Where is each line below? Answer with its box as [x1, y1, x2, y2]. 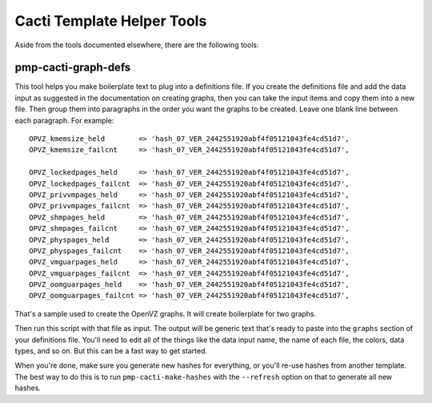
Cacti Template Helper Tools [14, 12, 207, 30]
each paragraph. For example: [14, 115, 114, 125]
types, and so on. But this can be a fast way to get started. [14, 346, 208, 356]
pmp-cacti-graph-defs [14, 61, 131, 75]
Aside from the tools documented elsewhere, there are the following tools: [14, 40, 259, 50]
